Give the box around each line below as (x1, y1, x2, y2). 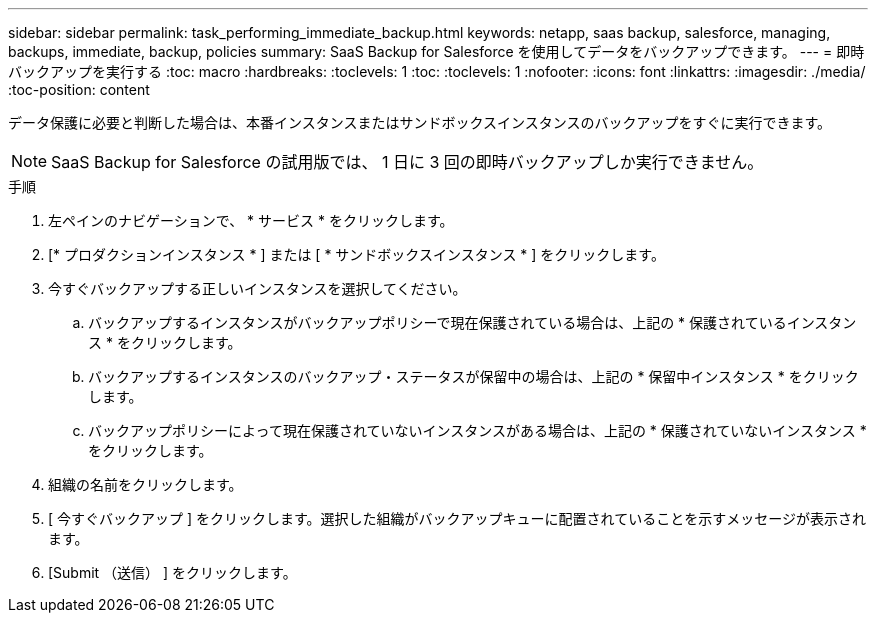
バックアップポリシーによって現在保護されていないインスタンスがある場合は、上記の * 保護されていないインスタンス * (88, 422, 867, 439)
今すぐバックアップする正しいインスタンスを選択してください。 (48, 280, 467, 297)
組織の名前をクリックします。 (48, 476, 243, 493)
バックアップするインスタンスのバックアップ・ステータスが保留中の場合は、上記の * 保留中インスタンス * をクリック (88, 368, 859, 385)
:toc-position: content (8, 81, 150, 98)
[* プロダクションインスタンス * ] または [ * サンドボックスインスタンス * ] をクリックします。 (48, 246, 665, 263)
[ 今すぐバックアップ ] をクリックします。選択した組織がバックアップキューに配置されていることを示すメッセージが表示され (48, 510, 866, 527)
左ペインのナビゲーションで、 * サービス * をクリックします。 (48, 212, 454, 229)
